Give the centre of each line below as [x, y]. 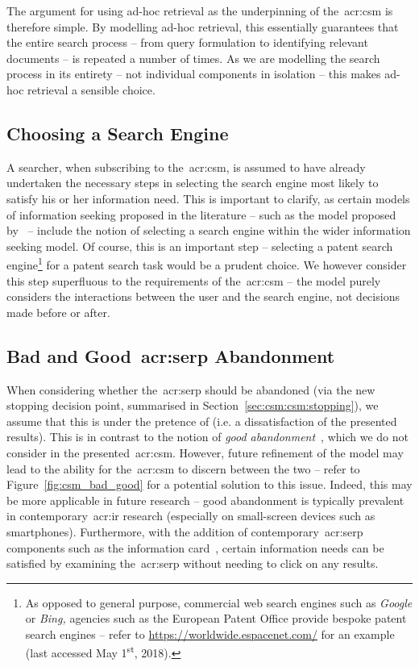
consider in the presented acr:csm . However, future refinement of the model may [205, 452]
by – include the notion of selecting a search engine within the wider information [209, 230]
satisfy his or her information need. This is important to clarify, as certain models [208, 198]
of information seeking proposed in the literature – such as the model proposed [201, 214]
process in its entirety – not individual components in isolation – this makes [194, 74]
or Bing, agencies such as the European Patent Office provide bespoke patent [216, 618]
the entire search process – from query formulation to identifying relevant [187, 42]
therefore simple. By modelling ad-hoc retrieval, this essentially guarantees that [203, 26]
